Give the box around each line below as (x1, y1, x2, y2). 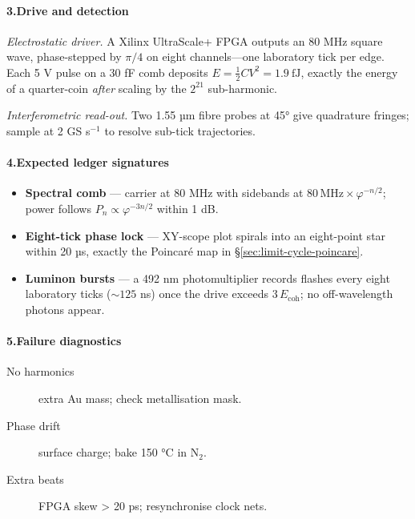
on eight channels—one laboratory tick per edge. (146, 48, 385, 65)
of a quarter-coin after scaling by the (6, 79, 187, 96)
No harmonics (6, 363, 75, 380)
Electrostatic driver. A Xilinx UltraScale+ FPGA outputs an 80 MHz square (6, 32, 383, 49)
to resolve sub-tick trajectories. (104, 123, 256, 139)
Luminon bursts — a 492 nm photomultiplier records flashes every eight (25, 269, 390, 286)
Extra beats (6, 470, 64, 487)
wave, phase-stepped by (6, 48, 122, 65)
